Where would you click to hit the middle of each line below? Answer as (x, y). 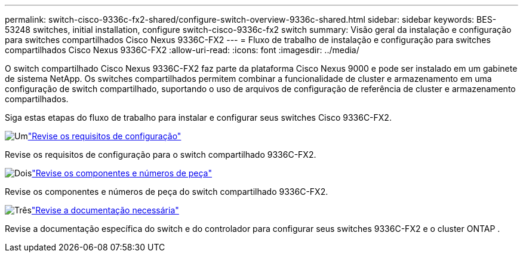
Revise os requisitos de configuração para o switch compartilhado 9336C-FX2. (161, 154)
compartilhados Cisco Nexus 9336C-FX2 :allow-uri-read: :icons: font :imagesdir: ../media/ (182, 50)
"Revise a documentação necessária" (105, 210)
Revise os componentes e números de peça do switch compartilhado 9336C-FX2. (167, 192)
